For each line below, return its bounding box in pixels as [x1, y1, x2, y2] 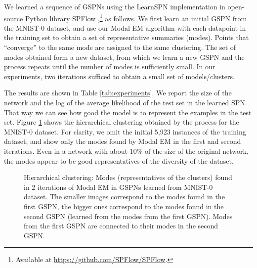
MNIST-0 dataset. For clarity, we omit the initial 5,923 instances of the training [4, 126, 246, 136]
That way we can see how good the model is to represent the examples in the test [4, 107, 252, 117]
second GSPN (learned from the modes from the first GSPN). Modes [24, 211, 233, 221]
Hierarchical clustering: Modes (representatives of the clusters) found [24, 172, 232, 182]
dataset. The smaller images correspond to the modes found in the [24, 191, 225, 202]
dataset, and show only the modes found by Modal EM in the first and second [4, 136, 241, 146]
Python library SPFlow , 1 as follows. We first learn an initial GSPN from [25, 11, 247, 23]
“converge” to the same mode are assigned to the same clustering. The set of [4, 42, 236, 52]
